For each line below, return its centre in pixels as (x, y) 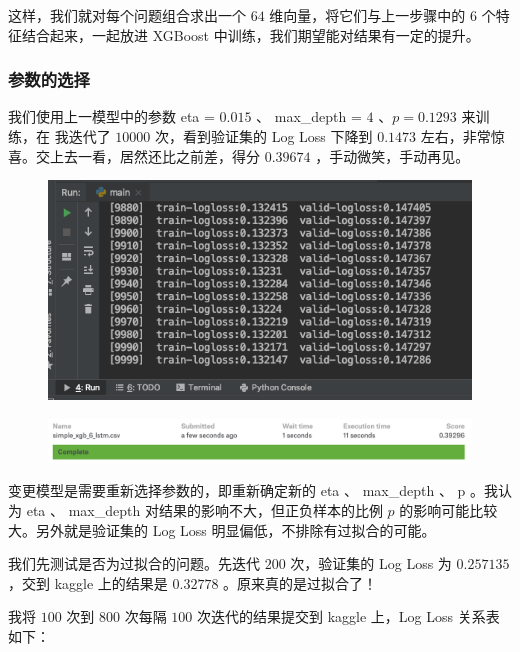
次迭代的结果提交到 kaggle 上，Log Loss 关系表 (348, 616)
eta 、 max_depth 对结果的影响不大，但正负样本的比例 (204, 510)
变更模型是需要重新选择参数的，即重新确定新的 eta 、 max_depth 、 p (237, 490)
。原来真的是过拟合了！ (300, 582)
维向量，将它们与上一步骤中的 (367, 15)
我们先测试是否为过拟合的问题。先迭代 (134, 563)
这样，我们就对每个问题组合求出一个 (127, 15)
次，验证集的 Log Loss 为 (371, 563)
